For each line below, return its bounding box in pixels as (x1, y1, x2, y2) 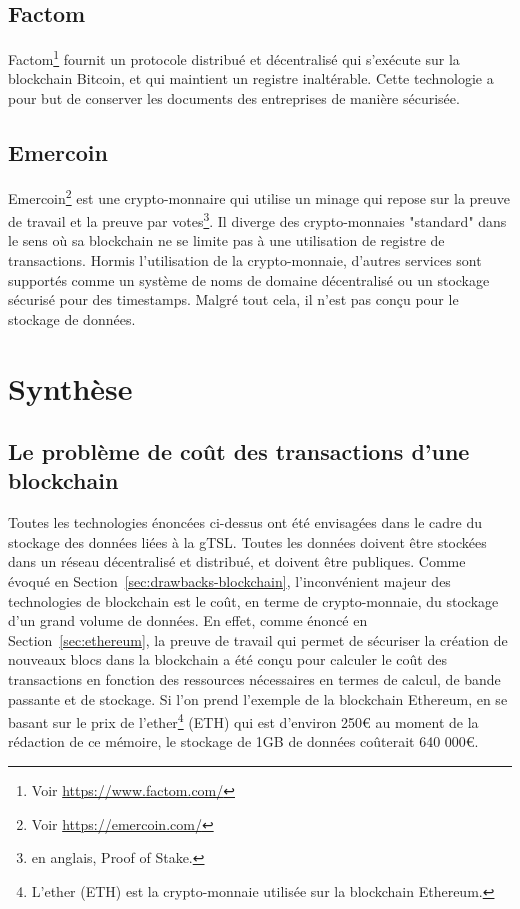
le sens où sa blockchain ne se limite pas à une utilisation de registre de (8, 230, 445, 251)
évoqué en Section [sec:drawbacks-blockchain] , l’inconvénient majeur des (8, 571, 451, 592)
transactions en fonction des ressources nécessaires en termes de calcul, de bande (8, 669, 501, 690)
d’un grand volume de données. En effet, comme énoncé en (8, 610, 368, 631)
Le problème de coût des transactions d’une (8, 436, 470, 467)
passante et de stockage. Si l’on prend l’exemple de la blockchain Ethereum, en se (8, 688, 508, 709)
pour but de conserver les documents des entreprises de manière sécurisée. (8, 88, 460, 109)
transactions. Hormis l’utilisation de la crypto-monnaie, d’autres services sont (8, 249, 482, 270)
